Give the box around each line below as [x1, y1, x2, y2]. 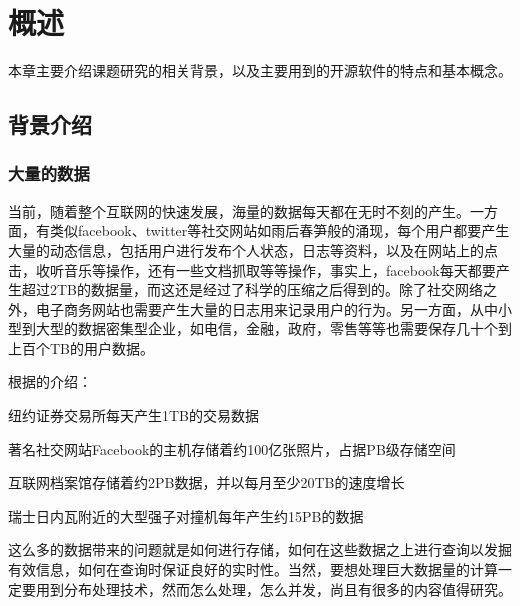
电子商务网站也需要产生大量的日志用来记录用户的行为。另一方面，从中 [35, 298, 498, 319]
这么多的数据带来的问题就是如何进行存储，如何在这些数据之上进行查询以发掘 [8, 539, 512, 560]
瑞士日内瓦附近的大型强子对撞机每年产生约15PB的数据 [8, 505, 364, 526]
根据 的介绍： [8, 371, 92, 392]
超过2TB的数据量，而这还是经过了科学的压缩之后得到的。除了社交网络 [21, 279, 484, 300]
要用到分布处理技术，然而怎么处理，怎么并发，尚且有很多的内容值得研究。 [21, 578, 512, 599]
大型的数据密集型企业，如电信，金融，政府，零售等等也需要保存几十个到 [35, 318, 512, 339]
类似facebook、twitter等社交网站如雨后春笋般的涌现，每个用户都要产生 [49, 220, 510, 241]
